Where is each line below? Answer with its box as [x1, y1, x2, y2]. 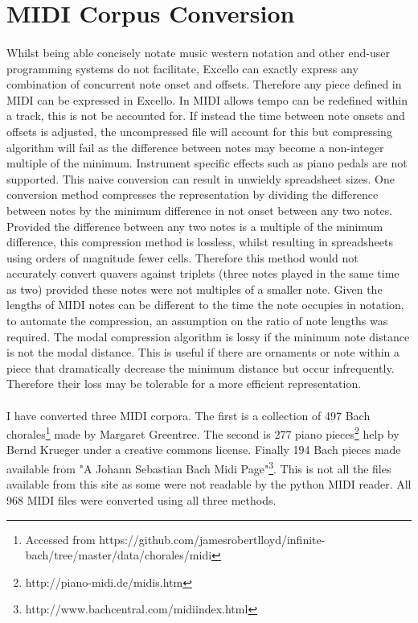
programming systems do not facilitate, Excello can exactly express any [6, 60, 359, 76]
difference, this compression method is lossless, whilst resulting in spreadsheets [6, 233, 393, 250]
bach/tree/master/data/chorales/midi [25, 547, 212, 563]
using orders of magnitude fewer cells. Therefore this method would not [6, 249, 359, 266]
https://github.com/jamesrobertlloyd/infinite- [99, 530, 326, 547]
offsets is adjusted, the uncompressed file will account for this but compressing [6, 122, 392, 139]
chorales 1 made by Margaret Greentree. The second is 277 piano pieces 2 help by [6, 423, 400, 442]
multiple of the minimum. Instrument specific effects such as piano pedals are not [6, 155, 408, 171]
